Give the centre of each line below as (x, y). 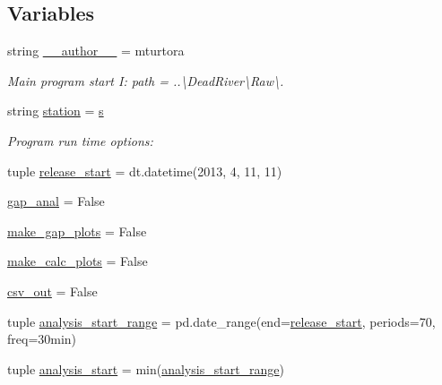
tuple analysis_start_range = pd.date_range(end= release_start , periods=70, (221, 321)
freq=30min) (42, 339)
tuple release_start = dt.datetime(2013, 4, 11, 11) (145, 171)
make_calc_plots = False (78, 261)
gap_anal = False (56, 201)
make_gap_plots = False (77, 231)
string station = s (56, 111)
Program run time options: (80, 140)
